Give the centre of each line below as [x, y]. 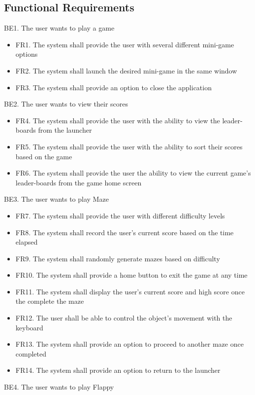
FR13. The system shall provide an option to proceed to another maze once [129, 344]
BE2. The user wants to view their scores [66, 104]
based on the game [44, 156]
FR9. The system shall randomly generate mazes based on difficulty [118, 258]
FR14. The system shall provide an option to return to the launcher [118, 370]
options [27, 54]
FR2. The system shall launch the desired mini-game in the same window [126, 70]
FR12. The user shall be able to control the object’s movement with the [124, 318]
